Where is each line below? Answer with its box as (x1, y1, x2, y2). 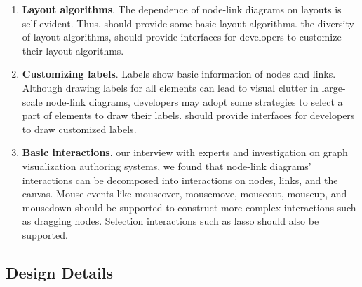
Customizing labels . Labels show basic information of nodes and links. (22, 66, 336, 81)
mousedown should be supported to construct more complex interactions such (22, 199, 356, 214)
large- (321, 80, 346, 94)
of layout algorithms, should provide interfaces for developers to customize (22, 29, 342, 44)
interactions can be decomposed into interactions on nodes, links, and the (22, 172, 338, 187)
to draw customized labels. (22, 121, 137, 136)
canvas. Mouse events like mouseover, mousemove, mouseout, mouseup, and (22, 186, 347, 201)
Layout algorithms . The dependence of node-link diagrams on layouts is (22, 2, 342, 16)
